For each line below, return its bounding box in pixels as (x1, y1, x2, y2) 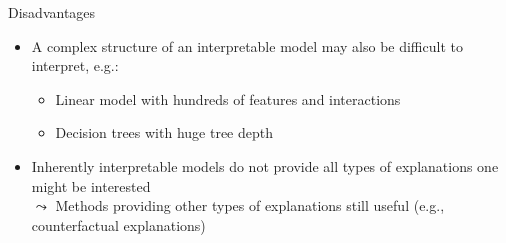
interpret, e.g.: (31, 55, 119, 76)
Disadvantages (8, 2, 96, 22)
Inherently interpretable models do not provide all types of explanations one (31, 155, 499, 176)
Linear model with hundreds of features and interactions (55, 88, 401, 109)
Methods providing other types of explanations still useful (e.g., (55, 195, 445, 216)
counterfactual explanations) (31, 214, 206, 235)
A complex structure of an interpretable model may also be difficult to (31, 35, 463, 56)
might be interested (31, 175, 151, 196)
